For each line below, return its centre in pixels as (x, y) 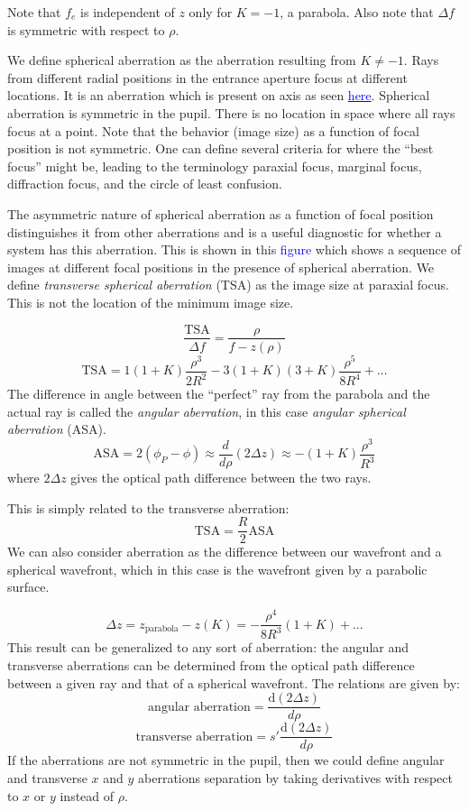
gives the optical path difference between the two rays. (221, 477)
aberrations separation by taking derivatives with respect (295, 777)
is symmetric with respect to (86, 29)
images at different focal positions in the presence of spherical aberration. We (221, 267)
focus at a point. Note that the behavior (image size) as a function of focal (213, 130)
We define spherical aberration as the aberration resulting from (182, 60)
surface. (28, 587)
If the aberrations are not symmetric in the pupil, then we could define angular (226, 760)
